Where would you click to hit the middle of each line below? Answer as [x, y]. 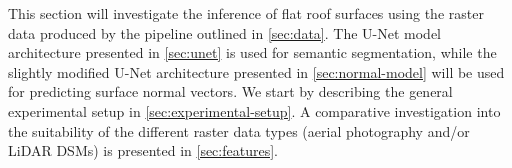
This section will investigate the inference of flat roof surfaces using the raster [246, 13]
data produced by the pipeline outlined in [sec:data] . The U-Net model [224, 32]
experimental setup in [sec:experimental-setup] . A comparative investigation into [254, 110]
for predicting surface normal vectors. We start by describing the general [230, 91]
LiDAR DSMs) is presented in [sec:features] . [143, 150]
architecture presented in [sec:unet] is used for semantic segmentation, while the [252, 52]
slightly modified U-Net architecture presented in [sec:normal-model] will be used [256, 71]
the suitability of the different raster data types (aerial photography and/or [239, 130]
